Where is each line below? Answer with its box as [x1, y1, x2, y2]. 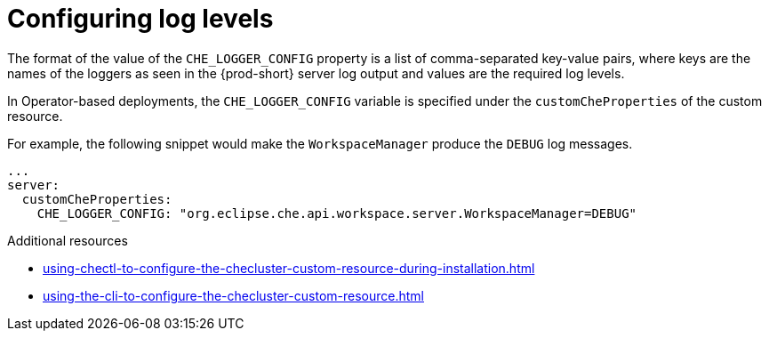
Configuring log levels [7, 4, 274, 34]
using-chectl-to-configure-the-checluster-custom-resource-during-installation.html [43, 260, 535, 276]
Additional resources [7, 232, 128, 248]
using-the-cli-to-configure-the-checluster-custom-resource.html [43, 287, 424, 303]
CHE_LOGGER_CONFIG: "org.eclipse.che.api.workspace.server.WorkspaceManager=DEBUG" [36, 205, 637, 221]
